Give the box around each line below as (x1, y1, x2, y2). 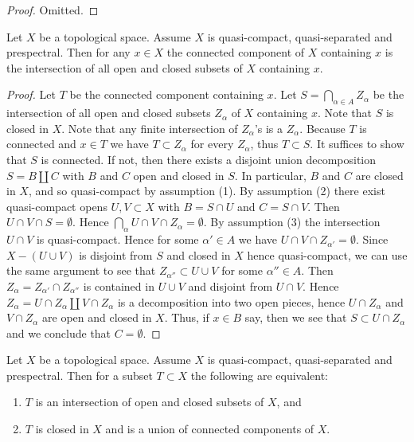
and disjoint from (188, 277, 273, 294)
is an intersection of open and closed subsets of (35, 393, 264, 410)
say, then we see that (244, 309, 347, 326)
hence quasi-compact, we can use (247, 246, 408, 263)
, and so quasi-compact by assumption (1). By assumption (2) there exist (28, 182, 385, 199)
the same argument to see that (6, 262, 156, 279)
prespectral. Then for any (6, 44, 131, 61)
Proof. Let (6, 86, 56, 103)
